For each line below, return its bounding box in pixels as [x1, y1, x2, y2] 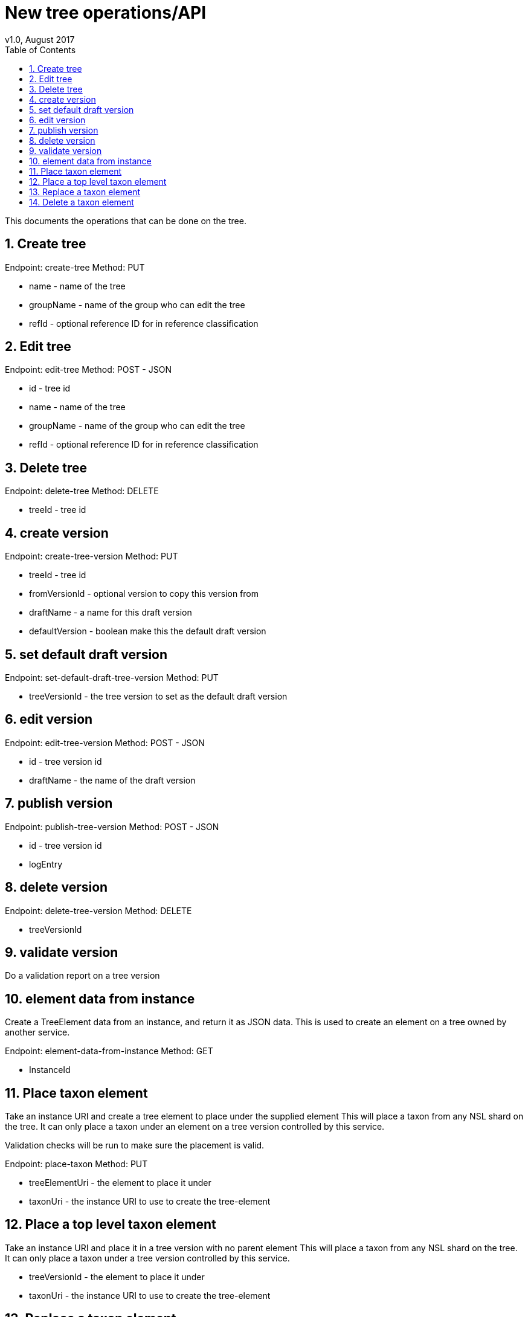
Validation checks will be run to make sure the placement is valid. [5, 1140, 265, 1151]
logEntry [29, 858, 62, 869]
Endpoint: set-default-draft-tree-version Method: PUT [5, 672, 219, 683]
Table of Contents [5, 44, 76, 55]
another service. [5, 1027, 70, 1038]
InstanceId [29, 1064, 71, 1075]
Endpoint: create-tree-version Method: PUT [5, 551, 178, 562]
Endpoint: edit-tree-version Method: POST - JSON [5, 737, 205, 748]
